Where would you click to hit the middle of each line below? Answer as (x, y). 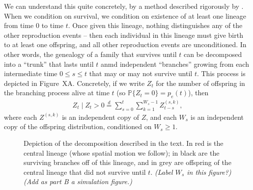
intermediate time (31, 73)
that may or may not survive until (141, 73)
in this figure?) (209, 172)
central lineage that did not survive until (85, 172)
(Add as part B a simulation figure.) (78, 181)
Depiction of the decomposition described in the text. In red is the (124, 143)
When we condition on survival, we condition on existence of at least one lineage (125, 15)
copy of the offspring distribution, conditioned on (78, 126)
